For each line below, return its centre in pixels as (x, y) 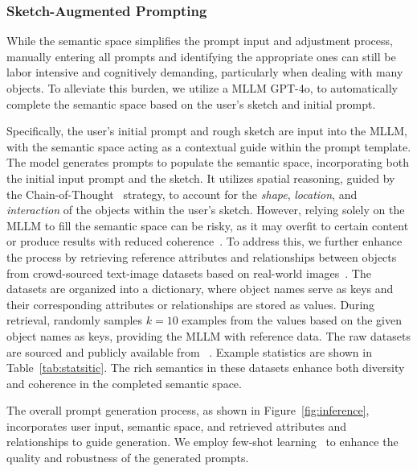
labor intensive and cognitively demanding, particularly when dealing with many (205, 72)
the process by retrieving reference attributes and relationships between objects (202, 256)
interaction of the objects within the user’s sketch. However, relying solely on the (206, 210)
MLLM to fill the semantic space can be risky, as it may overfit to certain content (208, 225)
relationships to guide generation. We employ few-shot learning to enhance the (202, 442)
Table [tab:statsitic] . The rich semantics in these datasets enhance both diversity (206, 368)
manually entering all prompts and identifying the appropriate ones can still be (201, 56)
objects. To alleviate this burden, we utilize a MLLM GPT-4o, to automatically (202, 88)
